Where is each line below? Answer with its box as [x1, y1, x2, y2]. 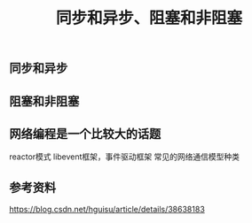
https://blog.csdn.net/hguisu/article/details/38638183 [9, 204, 206, 215]
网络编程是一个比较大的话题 [9, 126, 161, 142]
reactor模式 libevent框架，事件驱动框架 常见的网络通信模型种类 [9, 151, 240, 162]
